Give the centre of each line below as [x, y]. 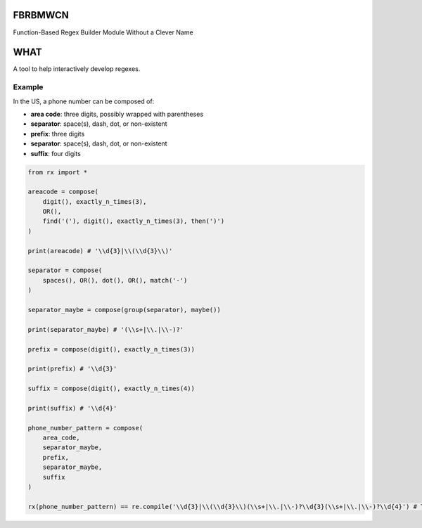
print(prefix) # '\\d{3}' [72, 369]
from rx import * [58, 172]
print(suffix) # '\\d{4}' [72, 408]
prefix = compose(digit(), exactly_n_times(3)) [111, 349]
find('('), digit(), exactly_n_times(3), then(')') [134, 221]
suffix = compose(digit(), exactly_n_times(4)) [111, 389]
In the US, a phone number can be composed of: [84, 101]
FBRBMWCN [41, 15]
